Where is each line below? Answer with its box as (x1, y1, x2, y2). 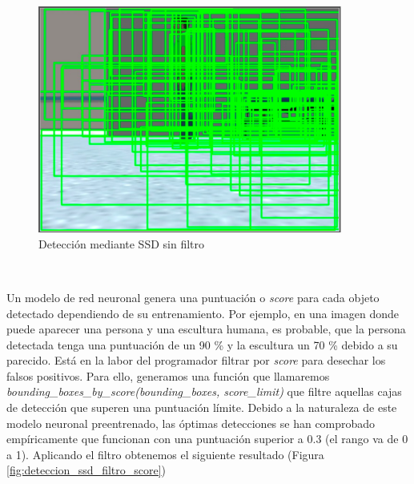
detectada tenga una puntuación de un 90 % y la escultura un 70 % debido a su (6, 336, 398, 353)
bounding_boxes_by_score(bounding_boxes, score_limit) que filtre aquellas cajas (6, 383, 402, 400)
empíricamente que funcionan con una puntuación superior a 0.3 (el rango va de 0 (6, 430, 408, 447)
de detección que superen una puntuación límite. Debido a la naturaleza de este (6, 399, 397, 416)
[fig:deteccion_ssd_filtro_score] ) (6, 462, 167, 478)
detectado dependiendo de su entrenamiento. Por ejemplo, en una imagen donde (6, 305, 399, 321)
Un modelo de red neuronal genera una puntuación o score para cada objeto (6, 288, 380, 305)
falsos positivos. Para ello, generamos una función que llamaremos (6, 367, 330, 384)
